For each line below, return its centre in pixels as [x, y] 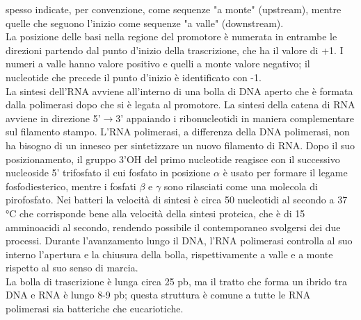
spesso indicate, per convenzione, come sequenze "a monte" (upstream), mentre [174, 9]
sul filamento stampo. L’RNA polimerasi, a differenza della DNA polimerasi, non [178, 132]
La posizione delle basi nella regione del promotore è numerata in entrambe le [171, 36]
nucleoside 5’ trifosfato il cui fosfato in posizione [108, 172]
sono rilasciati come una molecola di [241, 186]
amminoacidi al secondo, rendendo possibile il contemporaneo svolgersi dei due [173, 227]
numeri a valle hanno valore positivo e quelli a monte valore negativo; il [158, 64]
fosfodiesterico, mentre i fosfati [71, 186]
